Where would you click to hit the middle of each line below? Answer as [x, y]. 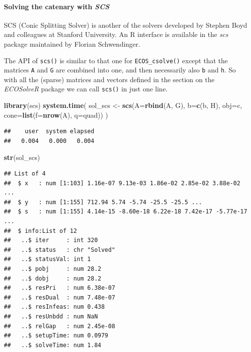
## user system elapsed [49, 132]
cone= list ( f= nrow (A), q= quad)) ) [56, 114]
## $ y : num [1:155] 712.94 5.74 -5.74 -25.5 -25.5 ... [103, 202]
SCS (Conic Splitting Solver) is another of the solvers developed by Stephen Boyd [126, 25]
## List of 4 [25, 174]
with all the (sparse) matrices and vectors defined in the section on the [109, 79]
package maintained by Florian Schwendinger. [72, 44]
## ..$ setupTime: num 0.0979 [56, 336]
